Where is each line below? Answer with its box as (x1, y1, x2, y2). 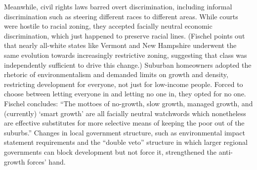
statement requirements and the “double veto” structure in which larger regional (4, 137, 248, 147)
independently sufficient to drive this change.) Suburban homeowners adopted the (4, 59, 252, 70)
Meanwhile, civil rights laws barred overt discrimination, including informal (4, 1, 232, 11)
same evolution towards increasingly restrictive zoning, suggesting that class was (4, 49, 247, 60)
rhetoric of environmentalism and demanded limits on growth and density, (4, 69, 228, 80)
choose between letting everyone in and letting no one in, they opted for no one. (4, 88, 246, 99)
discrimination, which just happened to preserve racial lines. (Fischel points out (4, 30, 245, 41)
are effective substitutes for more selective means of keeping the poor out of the (4, 118, 245, 128)
